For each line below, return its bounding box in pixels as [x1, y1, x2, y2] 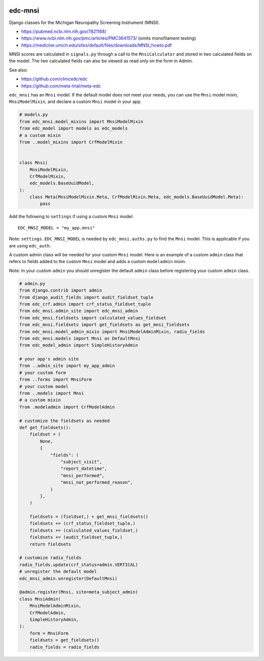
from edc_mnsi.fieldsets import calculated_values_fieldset [19, 315, 167, 320]
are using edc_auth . [9, 243, 51, 248]
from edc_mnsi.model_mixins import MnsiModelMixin [19, 119, 144, 124]
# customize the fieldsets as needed [19, 418, 110, 423]
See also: [9, 67, 28, 73]
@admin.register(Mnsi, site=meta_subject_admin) [19, 589, 138, 595]
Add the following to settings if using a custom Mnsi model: [9, 214, 134, 220]
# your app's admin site [19, 356, 79, 362]
